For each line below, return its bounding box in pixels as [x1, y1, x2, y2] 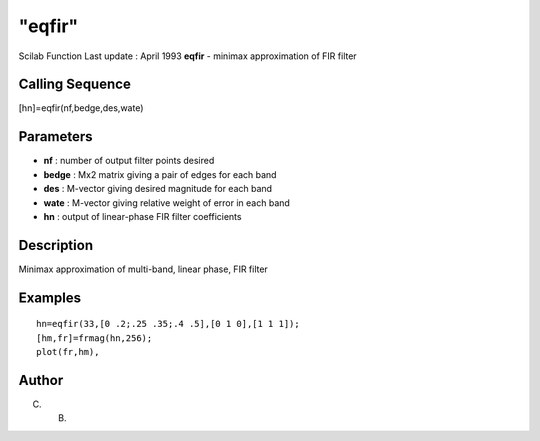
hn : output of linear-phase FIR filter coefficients [43, 210, 242, 222]
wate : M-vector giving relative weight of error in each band [43, 196, 290, 209]
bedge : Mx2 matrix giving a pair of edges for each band [43, 168, 277, 180]
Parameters [18, 128, 93, 145]
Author [18, 371, 64, 389]
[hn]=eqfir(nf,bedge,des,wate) [18, 102, 144, 114]
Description [18, 236, 94, 254]
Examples [18, 289, 82, 306]
